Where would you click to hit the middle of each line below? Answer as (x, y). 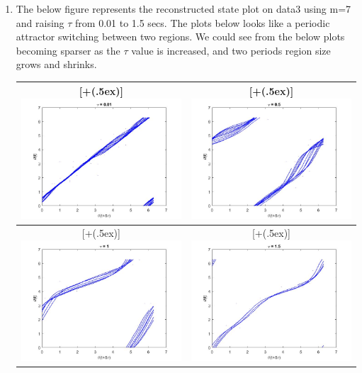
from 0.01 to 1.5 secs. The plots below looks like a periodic (203, 22)
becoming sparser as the (68, 50)
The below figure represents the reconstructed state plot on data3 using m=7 (183, 9)
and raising (40, 22)
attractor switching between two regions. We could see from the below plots (180, 37)
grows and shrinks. (56, 64)
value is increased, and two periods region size (231, 50)
